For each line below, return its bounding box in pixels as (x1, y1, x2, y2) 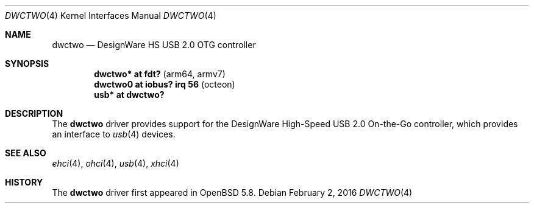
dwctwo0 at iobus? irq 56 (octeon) (94, 79, 235, 89)
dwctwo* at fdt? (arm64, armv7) (94, 69, 226, 79)
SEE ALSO (5, 148, 46, 158)
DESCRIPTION (5, 108, 63, 119)
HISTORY (5, 177, 43, 187)
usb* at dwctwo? (94, 89, 165, 100)
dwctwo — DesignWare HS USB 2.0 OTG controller (52, 40, 256, 50)
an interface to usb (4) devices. (52, 129, 176, 139)
